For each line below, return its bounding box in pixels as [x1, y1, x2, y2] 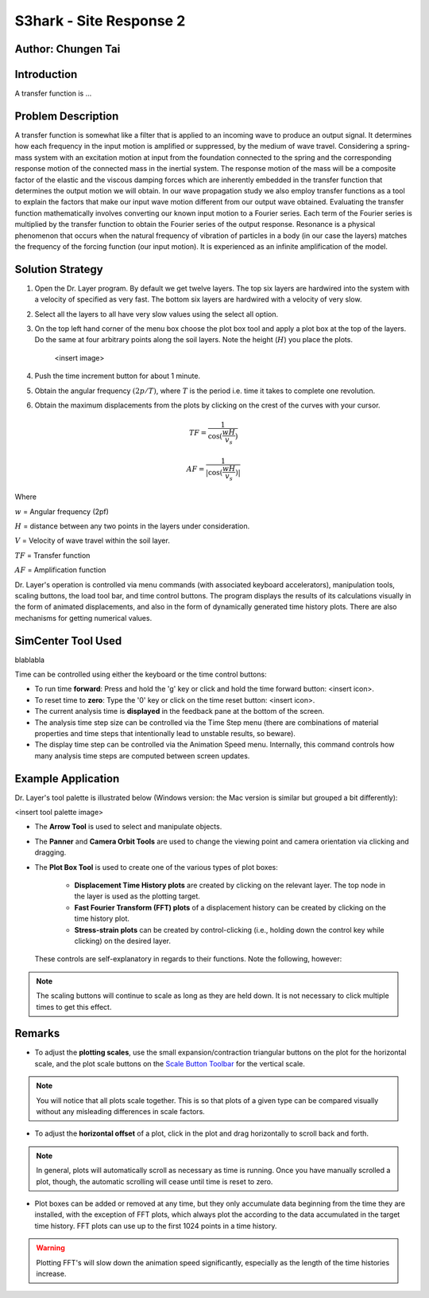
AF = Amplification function [14, 565, 106, 575]
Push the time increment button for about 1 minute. [34, 371, 201, 381]
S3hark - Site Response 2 [14, 12, 186, 29]
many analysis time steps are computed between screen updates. [34, 750, 250, 760]
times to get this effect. [36, 1002, 112, 1012]
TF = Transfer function [14, 550, 91, 560]
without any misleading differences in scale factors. [36, 1106, 206, 1116]
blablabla [14, 655, 45, 665]
